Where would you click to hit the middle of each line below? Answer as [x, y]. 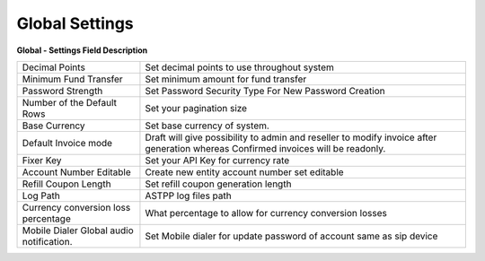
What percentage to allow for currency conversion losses [266, 213]
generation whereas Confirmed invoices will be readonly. [265, 148]
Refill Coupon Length [66, 184]
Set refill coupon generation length [218, 184]
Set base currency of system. [207, 126]
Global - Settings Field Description [82, 50]
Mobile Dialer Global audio [78, 231]
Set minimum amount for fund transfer [226, 79]
